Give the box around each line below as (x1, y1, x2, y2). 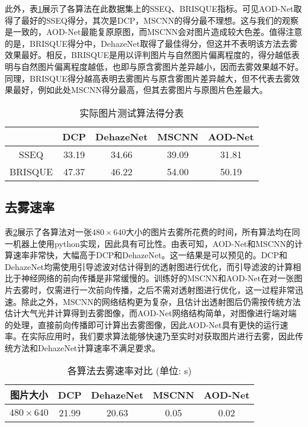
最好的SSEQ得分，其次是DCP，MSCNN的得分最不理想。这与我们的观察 (21, 14, 299, 26)
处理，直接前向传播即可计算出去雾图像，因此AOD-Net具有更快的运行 (12, 318, 280, 330)
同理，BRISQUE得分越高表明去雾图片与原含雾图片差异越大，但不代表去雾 (5, 72, 291, 84)
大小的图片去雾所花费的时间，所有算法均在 (126, 225, 292, 237)
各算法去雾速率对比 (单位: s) (67, 364, 192, 378)
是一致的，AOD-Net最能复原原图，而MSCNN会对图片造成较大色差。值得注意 (5, 25, 303, 38)
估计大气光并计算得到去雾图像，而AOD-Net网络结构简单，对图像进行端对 (5, 307, 288, 319)
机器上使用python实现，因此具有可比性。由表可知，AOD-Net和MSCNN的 (12, 237, 295, 249)
